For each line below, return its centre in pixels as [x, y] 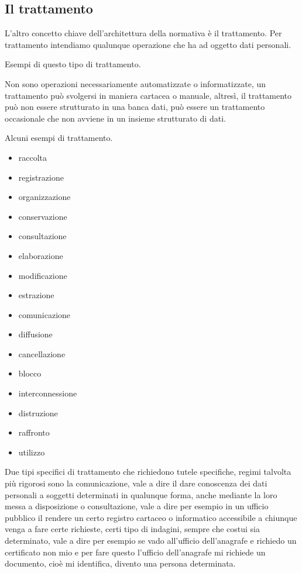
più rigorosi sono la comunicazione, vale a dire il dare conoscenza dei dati [136, 483]
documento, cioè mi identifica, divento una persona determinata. [120, 563]
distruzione [38, 413]
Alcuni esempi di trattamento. [59, 138]
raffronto [34, 432]
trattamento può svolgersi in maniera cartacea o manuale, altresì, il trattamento [148, 95]
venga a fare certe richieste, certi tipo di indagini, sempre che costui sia [133, 529]
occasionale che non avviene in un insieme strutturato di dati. [115, 118]
